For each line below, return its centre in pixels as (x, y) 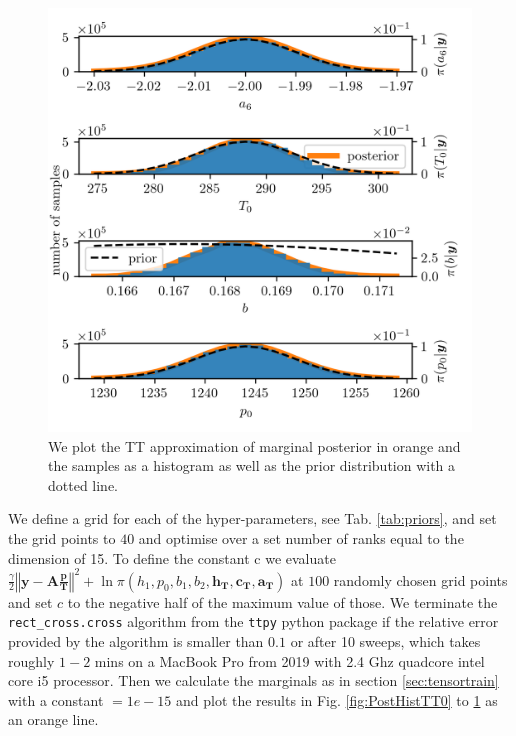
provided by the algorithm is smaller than (136, 640)
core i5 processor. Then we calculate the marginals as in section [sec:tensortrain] (253, 680)
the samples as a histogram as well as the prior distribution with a (252, 465)
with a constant (56, 699)
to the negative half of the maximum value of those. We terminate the (282, 601)
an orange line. (53, 719)
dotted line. (83, 484)
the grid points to (62, 537)
